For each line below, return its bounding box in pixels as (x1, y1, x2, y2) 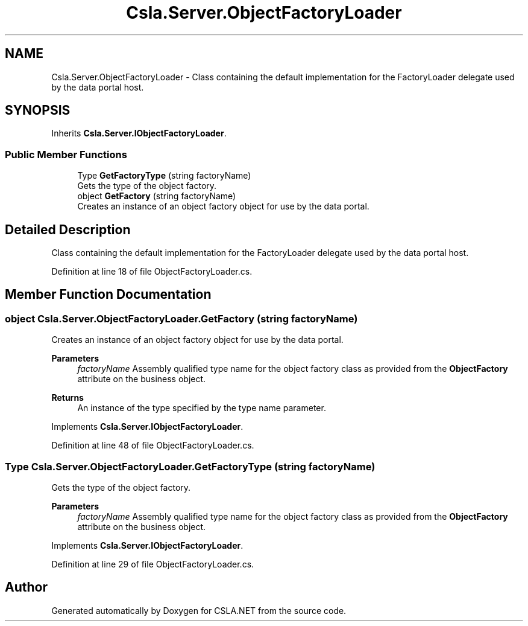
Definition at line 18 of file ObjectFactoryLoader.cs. (51, 266, 253, 277)
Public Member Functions (5, 148, 127, 161)
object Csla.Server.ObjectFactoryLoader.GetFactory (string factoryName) (5, 312, 358, 325)
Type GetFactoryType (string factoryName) (77, 170, 251, 181)
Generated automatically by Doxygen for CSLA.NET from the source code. (51, 605, 347, 616)
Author (5, 580, 48, 595)
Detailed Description (5, 222, 131, 237)
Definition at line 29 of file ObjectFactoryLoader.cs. (51, 559, 254, 569)
